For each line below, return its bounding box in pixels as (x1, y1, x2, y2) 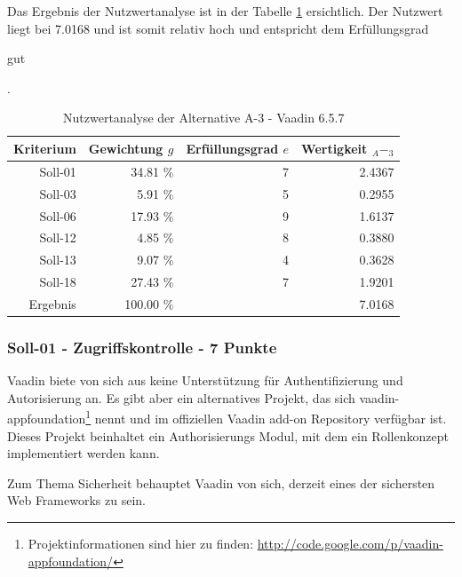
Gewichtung (88, 138, 163, 157)
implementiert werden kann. (7, 444, 160, 462)
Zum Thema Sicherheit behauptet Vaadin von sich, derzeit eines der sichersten (7, 473, 435, 492)
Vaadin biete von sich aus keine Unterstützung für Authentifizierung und (7, 371, 403, 390)
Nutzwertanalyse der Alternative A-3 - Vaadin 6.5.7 (63, 108, 345, 127)
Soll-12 (39, 228, 76, 247)
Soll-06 (39, 206, 76, 225)
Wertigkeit (301, 138, 368, 157)
